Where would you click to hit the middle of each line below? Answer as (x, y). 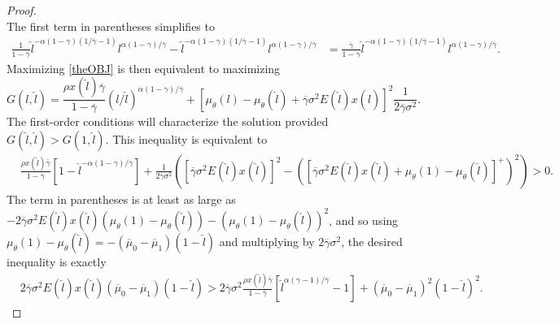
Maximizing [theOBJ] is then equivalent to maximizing (144, 68)
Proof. (22, 10)
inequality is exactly (57, 262)
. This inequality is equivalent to (186, 138)
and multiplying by (267, 242)
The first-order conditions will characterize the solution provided (168, 121)
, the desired (372, 242)
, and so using (364, 220)
